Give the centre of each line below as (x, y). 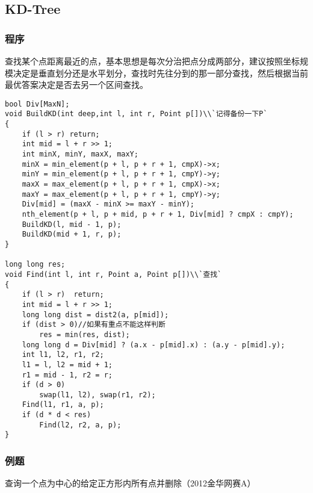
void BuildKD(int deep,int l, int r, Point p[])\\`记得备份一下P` (136, 114)
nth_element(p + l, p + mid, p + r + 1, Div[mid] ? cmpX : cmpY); (158, 214)
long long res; (35, 265)
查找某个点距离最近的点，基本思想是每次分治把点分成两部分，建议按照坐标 (152, 61)
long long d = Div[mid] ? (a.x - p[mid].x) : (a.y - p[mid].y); (153, 345)
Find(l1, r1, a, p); (63, 405)
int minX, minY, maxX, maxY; (80, 154)
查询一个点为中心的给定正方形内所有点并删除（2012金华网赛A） (130, 483)
